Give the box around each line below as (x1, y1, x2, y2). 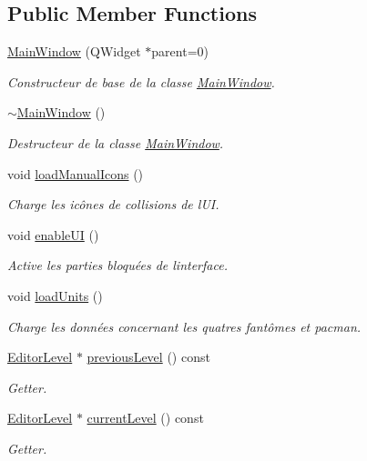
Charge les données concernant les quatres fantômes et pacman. (7, 316, 362, 336)
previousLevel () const (87, 347, 210, 366)
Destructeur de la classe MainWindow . (7, 133, 224, 152)
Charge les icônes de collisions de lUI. (7, 195, 219, 214)
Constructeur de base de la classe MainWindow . (7, 72, 275, 91)
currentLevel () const (87, 408, 204, 427)
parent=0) (151, 42, 209, 61)
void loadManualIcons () (7, 164, 144, 183)
